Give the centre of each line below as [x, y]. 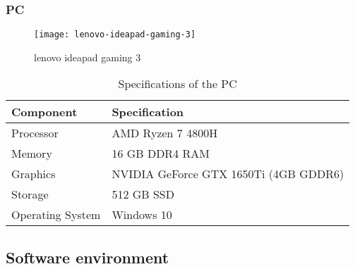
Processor [35, 133]
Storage [30, 194]
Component [44, 112]
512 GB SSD [143, 194]
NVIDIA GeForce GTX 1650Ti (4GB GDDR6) [228, 174]
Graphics [34, 174]
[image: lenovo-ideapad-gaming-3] [115, 35]
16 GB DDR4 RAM [161, 154]
